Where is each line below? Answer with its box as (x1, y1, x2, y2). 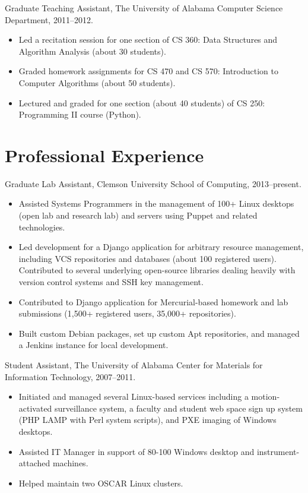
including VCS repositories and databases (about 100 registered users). (18, 252, 277, 264)
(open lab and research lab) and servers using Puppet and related (18, 209, 258, 222)
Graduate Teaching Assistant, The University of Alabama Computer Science (5, 2, 283, 14)
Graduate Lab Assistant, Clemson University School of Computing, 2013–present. (5, 177, 301, 189)
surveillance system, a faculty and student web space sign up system (55, 402, 303, 414)
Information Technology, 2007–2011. (5, 370, 136, 383)
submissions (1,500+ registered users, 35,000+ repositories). (18, 307, 236, 320)
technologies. (18, 220, 65, 233)
